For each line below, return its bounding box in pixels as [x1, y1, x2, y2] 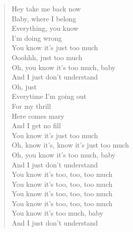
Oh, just [11, 81, 37, 91]
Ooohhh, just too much [11, 52, 82, 62]
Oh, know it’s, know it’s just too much [11, 140, 129, 150]
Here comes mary [11, 110, 65, 121]
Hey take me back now [11, 3, 81, 13]
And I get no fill [11, 120, 61, 131]
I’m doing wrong [11, 32, 62, 43]
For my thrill [11, 100, 51, 111]
